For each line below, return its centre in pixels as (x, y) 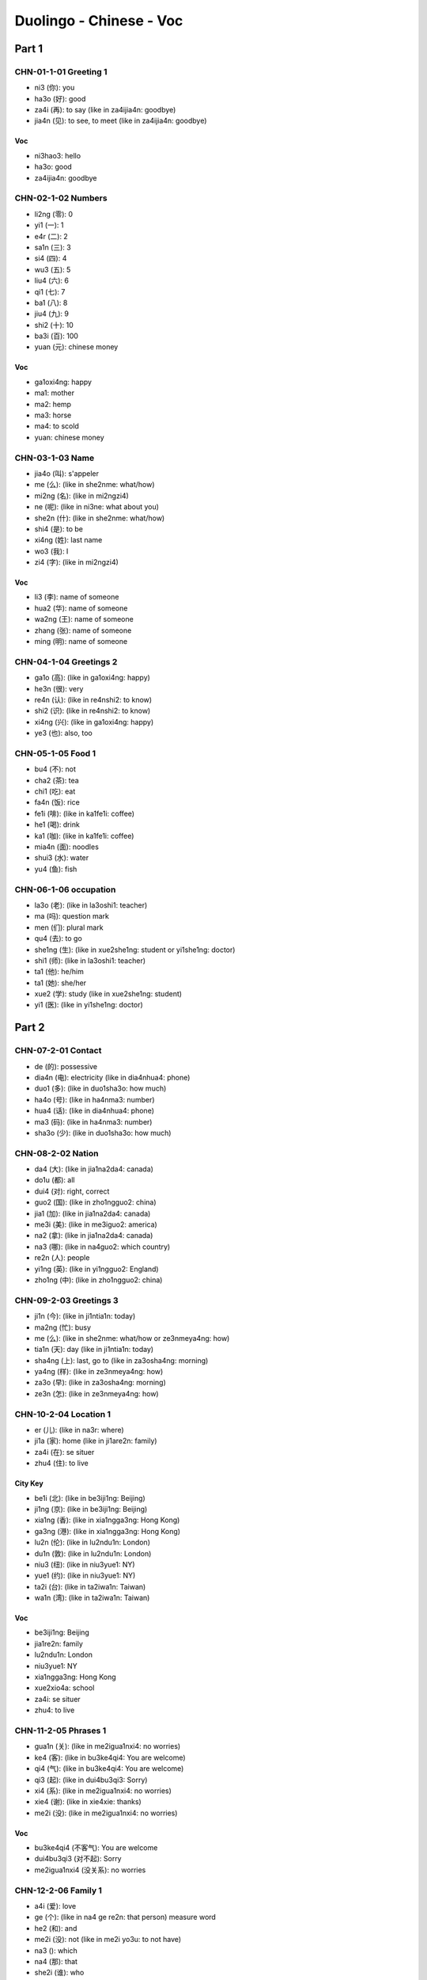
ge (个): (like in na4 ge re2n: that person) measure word (125, 1917)
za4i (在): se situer (64, 1452)
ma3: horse (53, 415)
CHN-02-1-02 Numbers (61, 198)
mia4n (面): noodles (66, 847)
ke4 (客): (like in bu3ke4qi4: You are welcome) (110, 1757)
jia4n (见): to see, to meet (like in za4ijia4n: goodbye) (121, 121)
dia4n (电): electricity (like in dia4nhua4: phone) (112, 1078)
